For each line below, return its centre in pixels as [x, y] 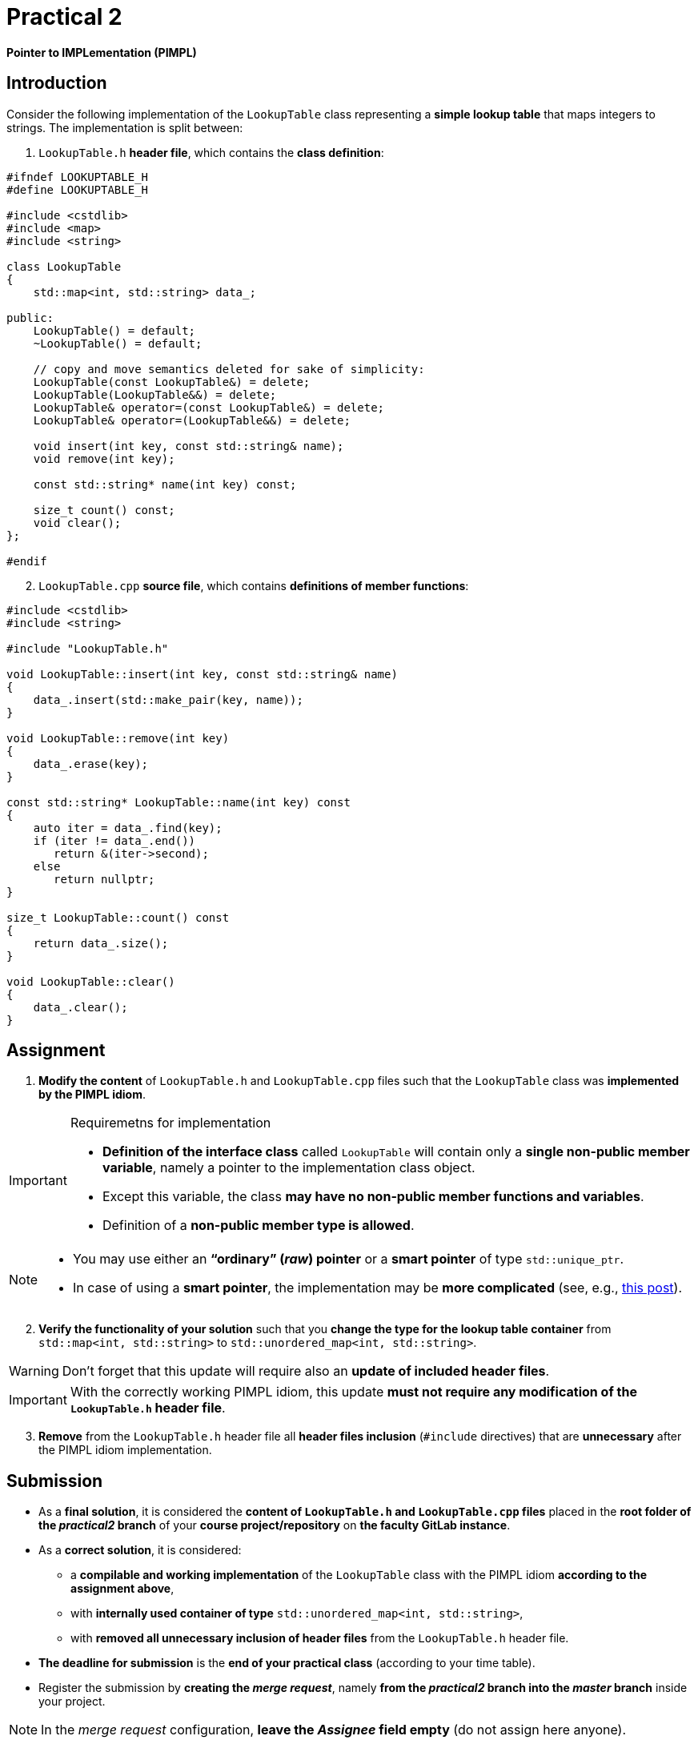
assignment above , [122, 1589]
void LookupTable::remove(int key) [118, 738]
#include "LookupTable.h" [88, 648]
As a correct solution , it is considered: [140, 1550]
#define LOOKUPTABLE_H [78, 189]
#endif [27, 561]
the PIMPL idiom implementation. [125, 1450]
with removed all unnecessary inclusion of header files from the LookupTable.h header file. [320, 1638]
